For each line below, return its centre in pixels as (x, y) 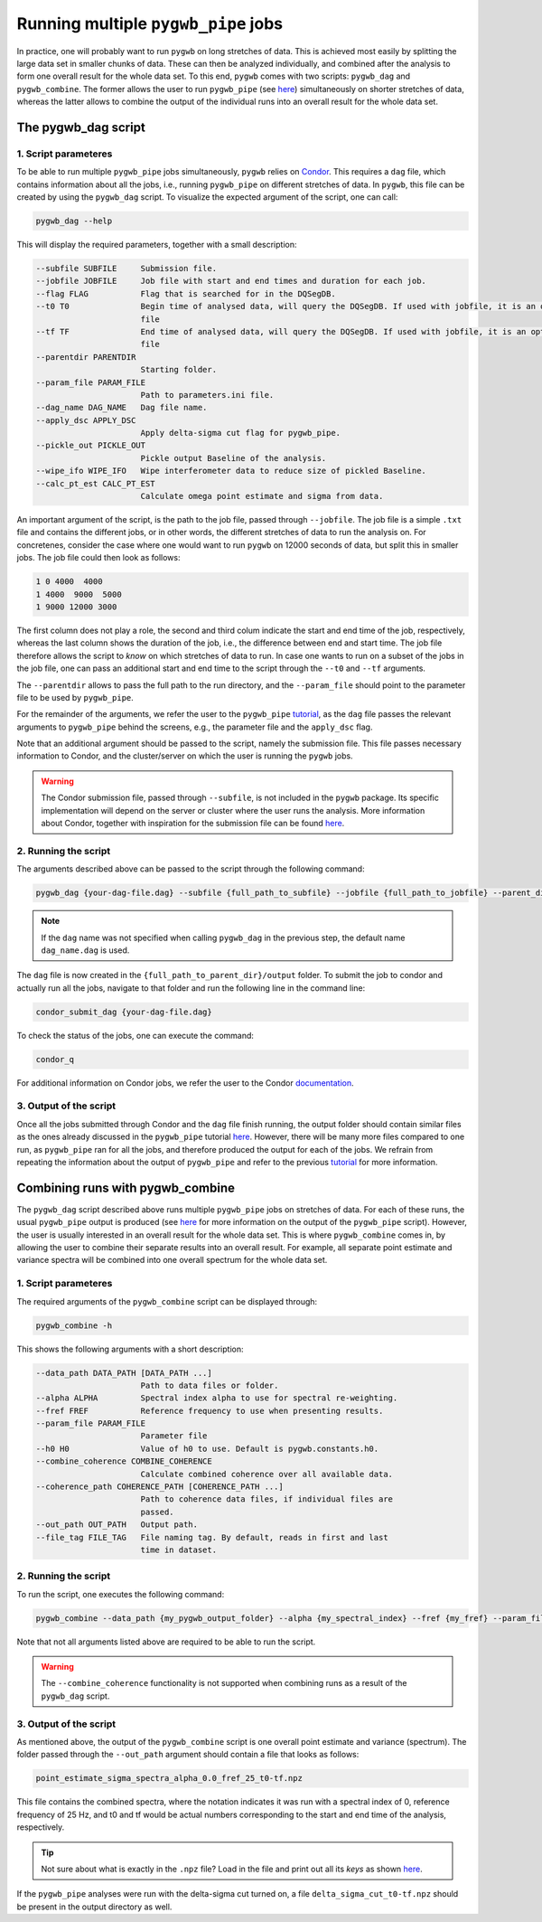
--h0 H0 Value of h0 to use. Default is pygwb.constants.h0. (207, 1448)
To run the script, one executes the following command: (121, 1594)
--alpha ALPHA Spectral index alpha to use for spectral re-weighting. (217, 1398)
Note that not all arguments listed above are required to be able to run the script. (166, 1642)
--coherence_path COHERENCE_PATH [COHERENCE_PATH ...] (159, 1487)
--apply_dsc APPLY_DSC (86, 420)
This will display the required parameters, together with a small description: (157, 245)
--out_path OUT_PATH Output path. (117, 1525)
